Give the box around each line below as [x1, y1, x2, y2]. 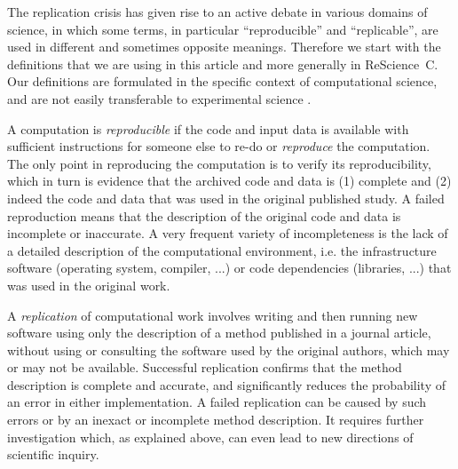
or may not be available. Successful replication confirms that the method [7, 358, 402, 377]
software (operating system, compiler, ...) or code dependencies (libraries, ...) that [7, 258, 452, 277]
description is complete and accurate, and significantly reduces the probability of [7, 375, 446, 393]
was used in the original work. [7, 275, 170, 294]
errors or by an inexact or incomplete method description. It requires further [7, 410, 424, 429]
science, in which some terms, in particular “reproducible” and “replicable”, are [7, 20, 438, 38]
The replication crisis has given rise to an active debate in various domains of [7, 3, 428, 20]
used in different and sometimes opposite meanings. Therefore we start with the [7, 37, 441, 56]
